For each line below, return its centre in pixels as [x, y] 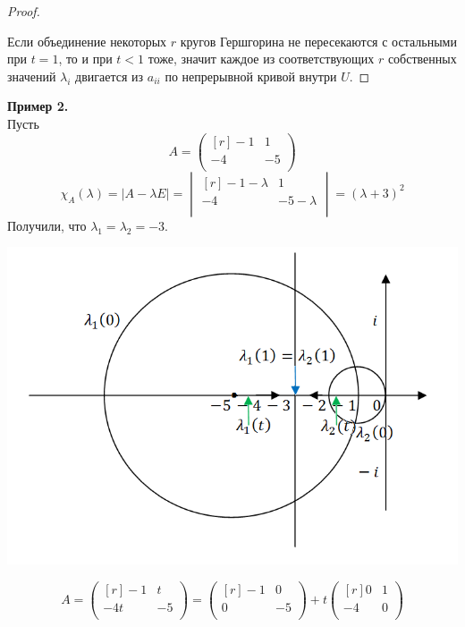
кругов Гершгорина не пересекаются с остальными [318, 41]
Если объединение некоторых [87, 41]
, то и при [85, 59]
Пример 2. [38, 106]
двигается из [110, 76]
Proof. [24, 11]
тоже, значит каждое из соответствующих [261, 59]
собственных [422, 59]
